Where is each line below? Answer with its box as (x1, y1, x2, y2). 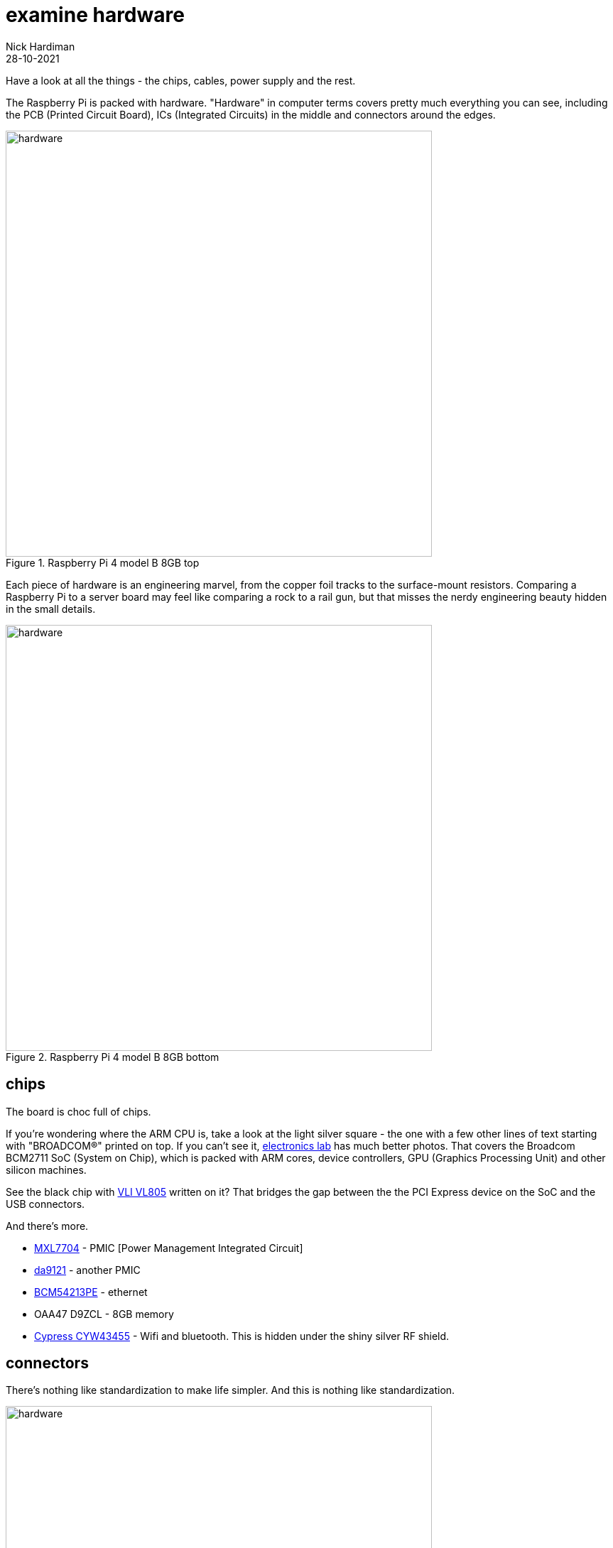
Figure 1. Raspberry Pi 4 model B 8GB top (6, 556, 200, 569)
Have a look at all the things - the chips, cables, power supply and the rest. (6, 74, 356, 87)
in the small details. (6, 602, 96, 615)
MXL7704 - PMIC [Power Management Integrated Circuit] (34, 1241, 303, 1254)
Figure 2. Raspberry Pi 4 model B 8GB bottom (6, 1050, 219, 1063)
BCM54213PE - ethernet (34, 1285, 148, 1298)
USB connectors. (6, 1197, 85, 1210)
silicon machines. (6, 1163, 87, 1176)
